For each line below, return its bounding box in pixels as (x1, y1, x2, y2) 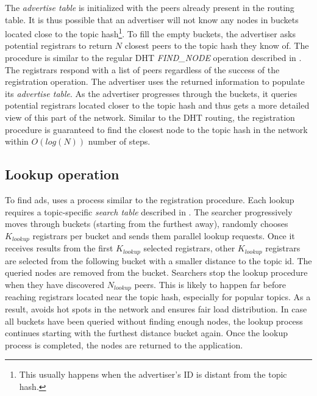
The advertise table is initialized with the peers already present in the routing (5, 1, 294, 13)
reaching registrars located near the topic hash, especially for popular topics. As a (5, 290, 311, 303)
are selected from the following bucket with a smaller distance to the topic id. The (5, 254, 312, 267)
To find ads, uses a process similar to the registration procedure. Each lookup (5, 193, 294, 206)
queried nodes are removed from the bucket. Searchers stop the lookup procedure (5, 266, 308, 279)
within (5, 135, 29, 148)
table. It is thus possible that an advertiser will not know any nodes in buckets (5, 13, 299, 26)
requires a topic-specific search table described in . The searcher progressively (5, 205, 293, 218)
